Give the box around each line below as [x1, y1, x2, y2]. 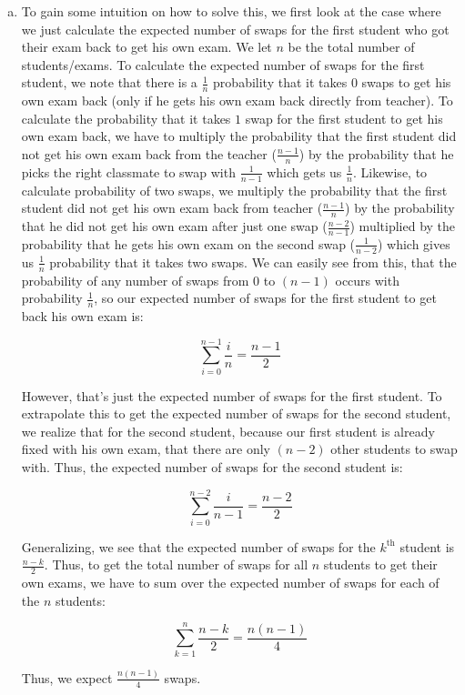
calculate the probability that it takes [21, 108, 231, 127]
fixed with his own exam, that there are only [21, 439, 270, 458]
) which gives [377, 234, 450, 253]
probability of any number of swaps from [21, 270, 249, 289]
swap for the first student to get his [245, 108, 443, 127]
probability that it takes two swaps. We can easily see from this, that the [49, 252, 457, 271]
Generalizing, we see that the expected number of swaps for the [21, 537, 376, 556]
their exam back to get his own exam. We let [21, 37, 272, 56]
